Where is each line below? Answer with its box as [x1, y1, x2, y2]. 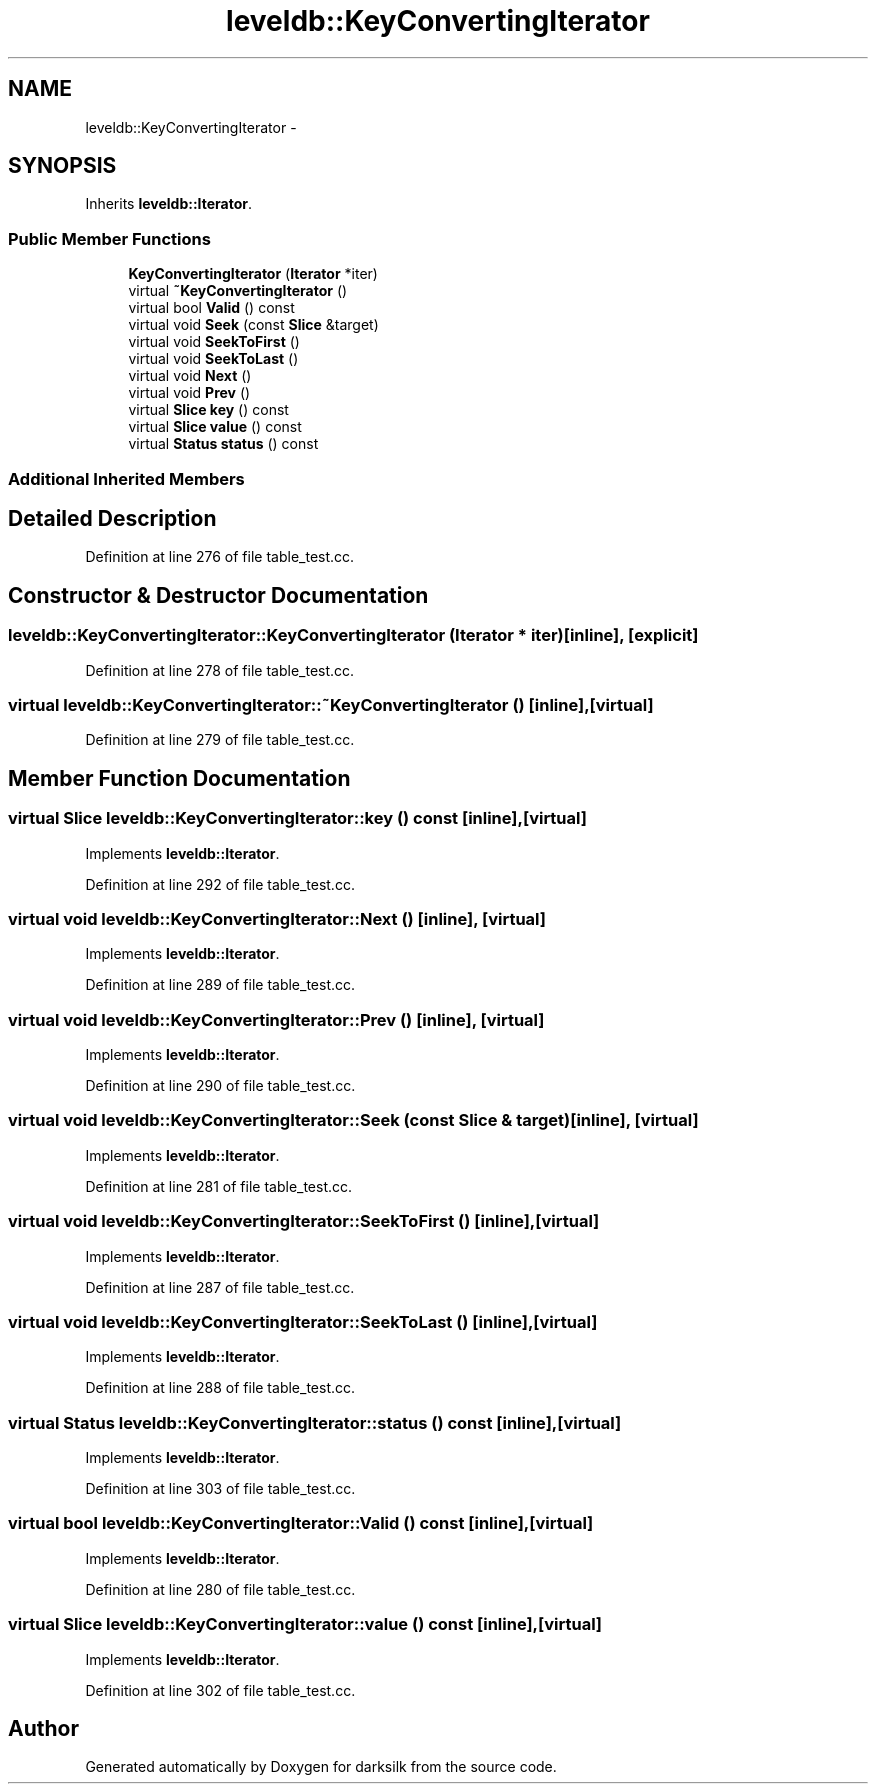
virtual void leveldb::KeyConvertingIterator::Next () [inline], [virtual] [8, 908, 546, 929]
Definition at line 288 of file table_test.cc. [85, 1379, 356, 1397]
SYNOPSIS [8, 153, 117, 179]
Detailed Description [8, 505, 217, 531]
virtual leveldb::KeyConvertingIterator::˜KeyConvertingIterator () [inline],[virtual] [8, 695, 654, 715]
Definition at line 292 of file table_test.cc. [85, 875, 355, 893]
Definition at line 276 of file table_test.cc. [85, 548, 355, 566]
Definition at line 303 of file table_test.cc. [85, 1480, 356, 1498]
